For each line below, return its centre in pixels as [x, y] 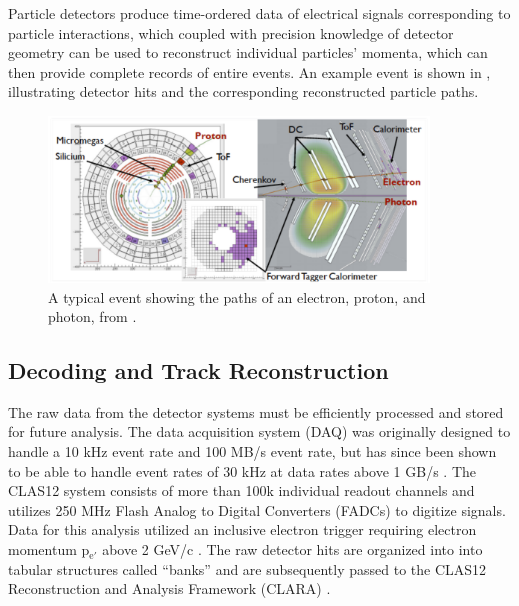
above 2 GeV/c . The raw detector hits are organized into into [292, 549]
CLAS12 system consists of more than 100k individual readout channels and [241, 490]
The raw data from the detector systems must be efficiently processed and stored [256, 411]
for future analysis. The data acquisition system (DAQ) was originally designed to [259, 431]
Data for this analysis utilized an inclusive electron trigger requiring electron [242, 529]
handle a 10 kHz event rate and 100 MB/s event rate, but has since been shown [252, 451]
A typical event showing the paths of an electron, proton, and [237, 296]
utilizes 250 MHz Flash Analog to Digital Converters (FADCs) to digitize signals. [257, 509]
